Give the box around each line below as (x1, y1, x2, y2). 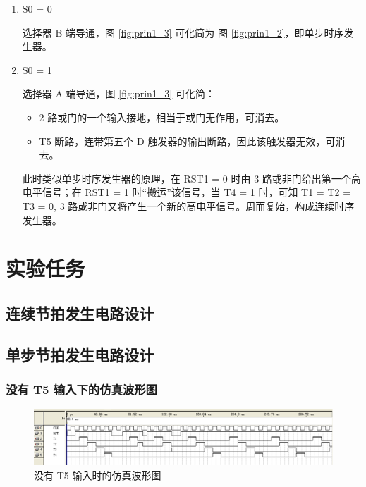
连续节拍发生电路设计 (6, 302, 154, 323)
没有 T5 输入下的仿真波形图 (6, 380, 157, 397)
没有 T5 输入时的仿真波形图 (34, 467, 161, 482)
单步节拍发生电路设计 (6, 343, 154, 365)
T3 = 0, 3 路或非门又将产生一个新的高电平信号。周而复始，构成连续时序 (22, 198, 355, 213)
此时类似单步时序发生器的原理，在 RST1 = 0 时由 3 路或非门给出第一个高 (22, 171, 361, 185)
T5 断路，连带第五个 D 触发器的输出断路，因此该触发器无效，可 (39, 133, 336, 148)
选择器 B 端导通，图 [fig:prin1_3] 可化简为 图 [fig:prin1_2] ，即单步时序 (22, 25, 344, 39)
